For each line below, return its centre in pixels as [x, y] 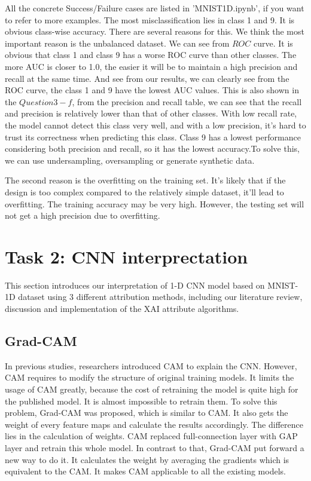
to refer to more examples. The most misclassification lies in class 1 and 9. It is [150, 19]
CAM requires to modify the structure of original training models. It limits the [150, 377]
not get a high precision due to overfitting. [83, 215]
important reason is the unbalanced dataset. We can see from [117, 43]
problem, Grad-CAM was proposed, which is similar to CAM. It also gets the [147, 413]
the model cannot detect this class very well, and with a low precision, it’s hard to [155, 125]
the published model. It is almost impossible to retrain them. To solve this [141, 401]
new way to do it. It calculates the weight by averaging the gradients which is [147, 459]
